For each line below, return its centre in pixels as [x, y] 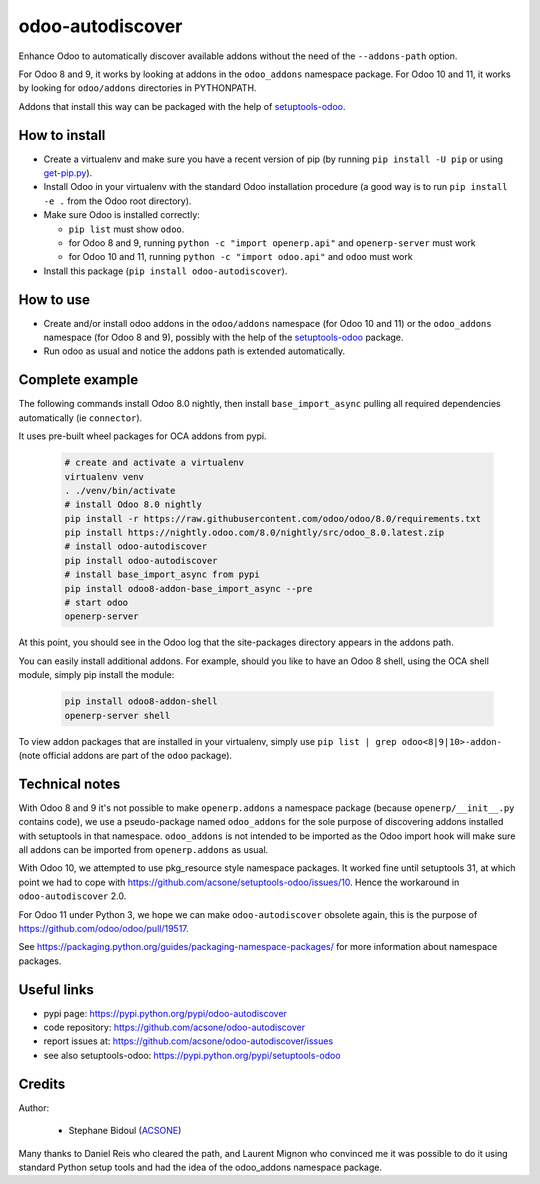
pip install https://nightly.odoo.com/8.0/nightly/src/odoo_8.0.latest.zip [254, 533]
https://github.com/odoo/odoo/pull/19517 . [103, 928]
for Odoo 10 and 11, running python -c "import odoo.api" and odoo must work [241, 257]
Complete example [78, 380]
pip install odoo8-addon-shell [141, 701]
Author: [34, 1107]
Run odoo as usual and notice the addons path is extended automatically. [194, 351]
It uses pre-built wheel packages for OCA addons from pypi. [142, 436]
